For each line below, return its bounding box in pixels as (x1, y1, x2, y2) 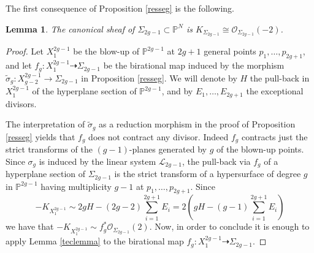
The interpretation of (6, 118, 85, 130)
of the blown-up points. (216, 143, 304, 156)
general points (204, 45, 256, 58)
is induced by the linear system (39, 154, 156, 167)
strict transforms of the (6, 143, 93, 156)
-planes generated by (129, 143, 207, 156)
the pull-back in (250, 71, 310, 84)
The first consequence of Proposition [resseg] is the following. (6, 2, 234, 14)
